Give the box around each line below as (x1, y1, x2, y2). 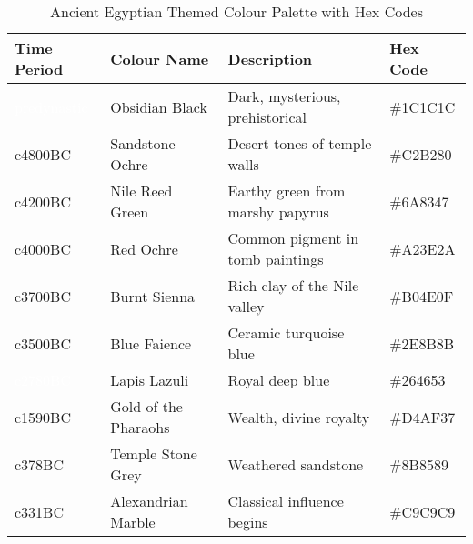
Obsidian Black (110, 96, 207, 117)
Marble (110, 511, 156, 532)
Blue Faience (110, 332, 192, 354)
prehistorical (227, 106, 307, 127)
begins (227, 511, 268, 532)
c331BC (15, 500, 64, 522)
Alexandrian (110, 490, 188, 511)
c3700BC (15, 285, 71, 307)
